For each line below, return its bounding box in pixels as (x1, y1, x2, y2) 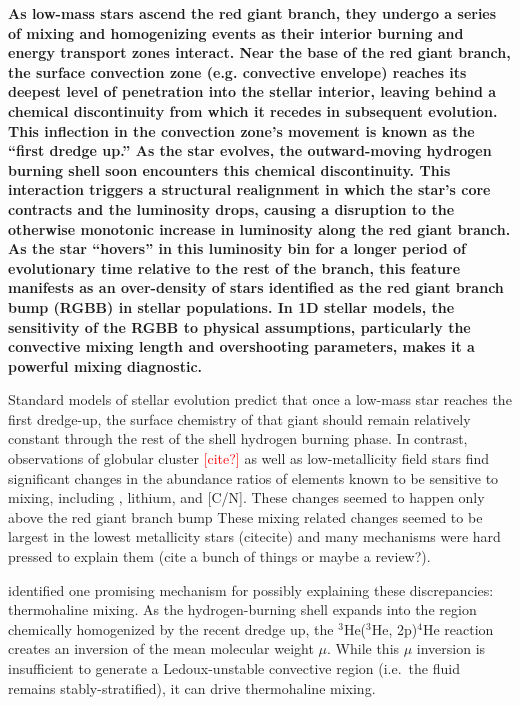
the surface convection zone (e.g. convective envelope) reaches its (8, 61, 467, 82)
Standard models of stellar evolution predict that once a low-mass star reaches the (8, 389, 512, 410)
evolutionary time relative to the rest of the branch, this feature (8, 257, 461, 278)
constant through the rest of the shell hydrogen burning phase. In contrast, (8, 428, 468, 449)
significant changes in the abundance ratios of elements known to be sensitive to (8, 467, 499, 488)
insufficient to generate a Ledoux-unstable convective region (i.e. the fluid (8, 658, 460, 678)
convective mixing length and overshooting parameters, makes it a (8, 336, 475, 357)
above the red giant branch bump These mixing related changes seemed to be (8, 506, 483, 527)
